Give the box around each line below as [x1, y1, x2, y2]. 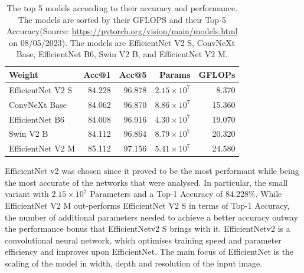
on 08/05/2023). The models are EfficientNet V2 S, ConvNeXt [9, 36, 236, 48]
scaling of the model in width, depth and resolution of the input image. [5, 257, 263, 269]
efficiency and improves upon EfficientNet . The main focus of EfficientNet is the [5, 245, 294, 258]
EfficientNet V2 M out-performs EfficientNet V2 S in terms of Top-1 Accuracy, [5, 199, 290, 212]
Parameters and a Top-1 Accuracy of [90, 188, 223, 200]
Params [159, 68, 191, 80]
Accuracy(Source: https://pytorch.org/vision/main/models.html [6, 25, 238, 37]
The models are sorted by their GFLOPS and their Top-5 [18, 13, 226, 25]
